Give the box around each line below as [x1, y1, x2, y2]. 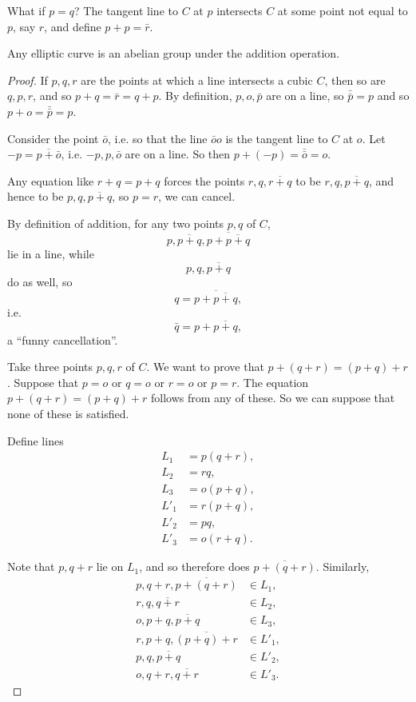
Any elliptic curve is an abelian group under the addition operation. [7, 45, 340, 62]
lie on [96, 558, 124, 575]
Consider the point [7, 130, 99, 146]
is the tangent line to [225, 130, 328, 146]
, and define [44, 18, 101, 34]
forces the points [164, 172, 245, 189]
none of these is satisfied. [7, 405, 129, 421]
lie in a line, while [7, 245, 94, 261]
